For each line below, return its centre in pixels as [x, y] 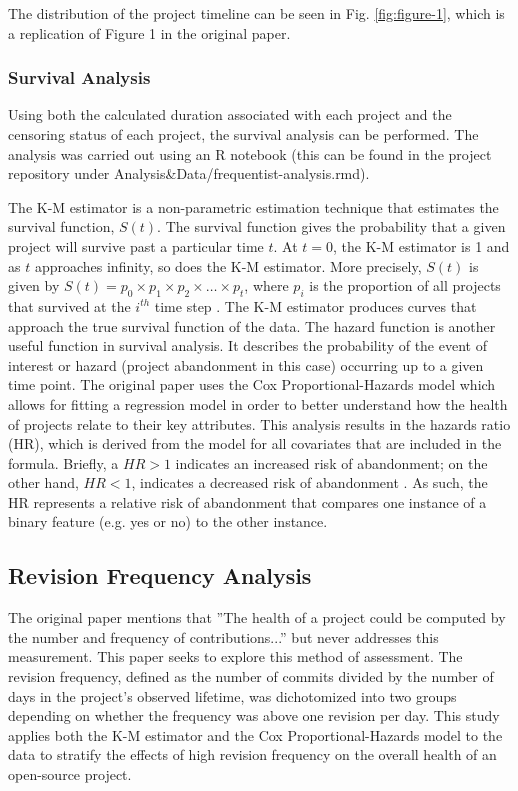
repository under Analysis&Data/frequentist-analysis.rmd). [189, 173]
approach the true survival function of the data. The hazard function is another [252, 325]
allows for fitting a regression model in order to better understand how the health [258, 403]
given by [34, 285]
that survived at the [69, 305]
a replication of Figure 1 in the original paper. [149, 32]
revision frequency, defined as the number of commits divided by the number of [251, 676]
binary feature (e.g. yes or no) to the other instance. [168, 521]
